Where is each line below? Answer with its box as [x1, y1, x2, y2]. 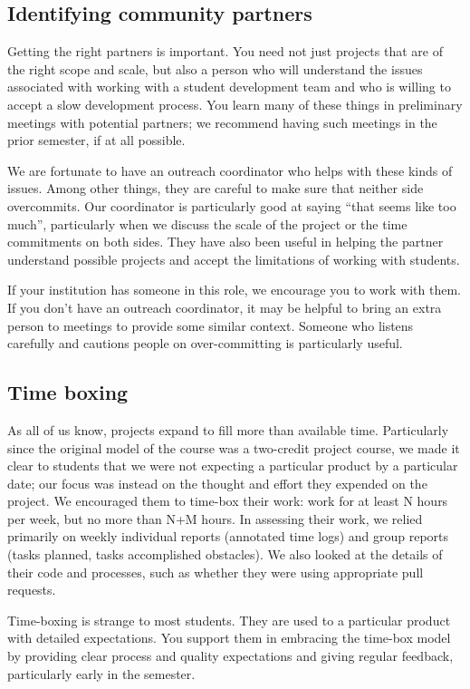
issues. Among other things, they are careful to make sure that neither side [7, 179, 424, 198]
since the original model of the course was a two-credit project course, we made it [7, 438, 460, 457]
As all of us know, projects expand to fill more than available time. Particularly [7, 420, 449, 439]
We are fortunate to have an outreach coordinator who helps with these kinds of [7, 160, 453, 180]
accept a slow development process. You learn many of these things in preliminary [7, 94, 463, 113]
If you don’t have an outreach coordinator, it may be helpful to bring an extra [7, 297, 442, 316]
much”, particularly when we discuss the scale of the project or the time [7, 214, 408, 233]
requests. [7, 580, 56, 599]
